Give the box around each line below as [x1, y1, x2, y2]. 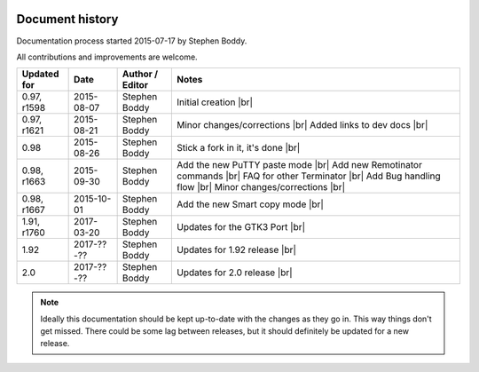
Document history [16, 12, 119, 27]
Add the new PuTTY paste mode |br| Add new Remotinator [177, 159, 423, 171]
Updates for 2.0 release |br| [177, 266, 293, 279]
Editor [122, 79, 148, 91]
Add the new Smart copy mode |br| [177, 198, 324, 210]
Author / [122, 67, 159, 80]
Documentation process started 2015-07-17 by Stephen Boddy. [16, 36, 247, 46]
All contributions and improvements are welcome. [16, 51, 199, 62]
